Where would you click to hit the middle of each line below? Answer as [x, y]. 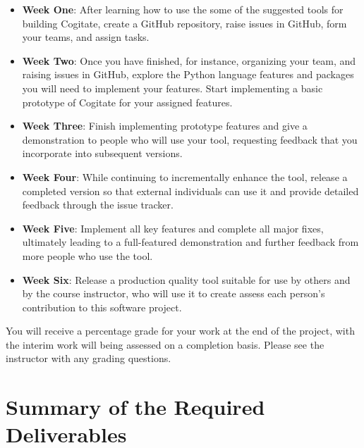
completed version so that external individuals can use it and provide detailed [190, 191]
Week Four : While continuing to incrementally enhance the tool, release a [185, 176]
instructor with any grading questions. [89, 358]
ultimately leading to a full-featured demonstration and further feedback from [190, 242]
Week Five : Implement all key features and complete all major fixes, [173, 228]
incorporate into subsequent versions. [102, 153]
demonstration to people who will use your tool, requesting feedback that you [190, 139]
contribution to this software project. [102, 307]
